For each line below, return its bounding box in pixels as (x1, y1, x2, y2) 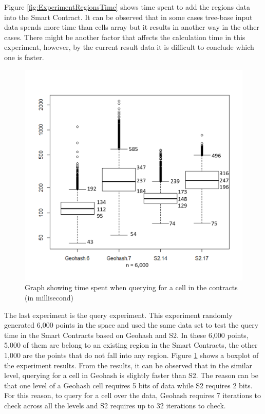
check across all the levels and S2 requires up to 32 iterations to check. (4, 400, 226, 411)
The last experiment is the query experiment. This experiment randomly (4, 309, 233, 320)
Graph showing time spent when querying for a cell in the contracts (25, 282, 238, 293)
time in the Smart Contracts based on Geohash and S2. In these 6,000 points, (4, 329, 249, 340)
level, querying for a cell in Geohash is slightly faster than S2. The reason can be (4, 370, 258, 381)
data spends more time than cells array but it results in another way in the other (4, 22, 259, 32)
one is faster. (4, 51, 44, 62)
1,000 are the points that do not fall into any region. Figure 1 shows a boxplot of (4, 350, 259, 361)
